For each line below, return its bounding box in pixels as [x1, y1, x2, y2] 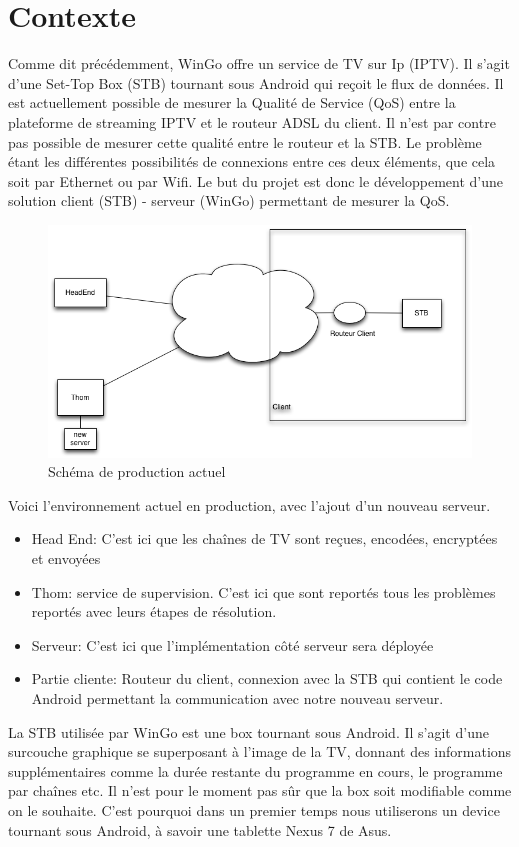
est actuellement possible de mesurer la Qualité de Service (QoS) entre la [8, 92, 456, 113]
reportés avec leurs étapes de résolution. [31, 601, 277, 622]
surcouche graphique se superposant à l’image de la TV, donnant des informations [8, 741, 512, 762]
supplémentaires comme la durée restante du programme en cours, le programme [8, 760, 503, 781]
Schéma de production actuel [48, 461, 226, 482]
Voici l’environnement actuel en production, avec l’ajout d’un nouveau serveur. [8, 494, 491, 515]
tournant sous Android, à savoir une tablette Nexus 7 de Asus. [8, 819, 392, 840]
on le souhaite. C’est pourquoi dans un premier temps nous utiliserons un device [8, 800, 500, 820]
